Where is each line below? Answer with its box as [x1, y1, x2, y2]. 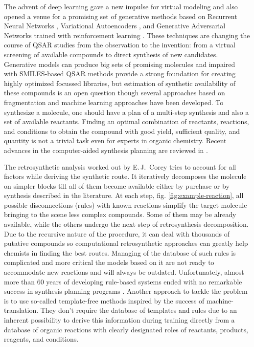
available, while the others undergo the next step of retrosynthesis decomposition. [4, 219, 249, 229]
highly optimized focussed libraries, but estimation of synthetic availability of [4, 78, 236, 88]
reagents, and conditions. [4, 334, 79, 344]
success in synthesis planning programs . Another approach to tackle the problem [4, 286, 248, 296]
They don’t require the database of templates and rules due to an [40, 305, 237, 315]
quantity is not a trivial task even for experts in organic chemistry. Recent [4, 135, 227, 146]
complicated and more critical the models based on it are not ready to [4, 257, 214, 267]
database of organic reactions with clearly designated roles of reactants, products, [4, 324, 248, 334]
